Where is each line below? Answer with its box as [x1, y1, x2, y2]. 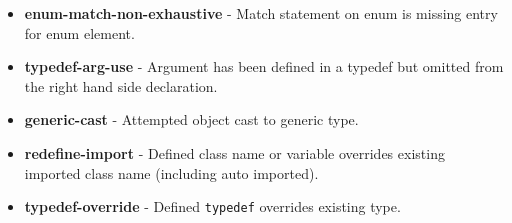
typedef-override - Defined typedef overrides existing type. [24, 196, 401, 217]
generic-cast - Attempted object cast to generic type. [24, 109, 359, 130]
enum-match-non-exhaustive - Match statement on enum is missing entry [24, 3, 498, 23]
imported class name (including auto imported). [24, 162, 319, 183]
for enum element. [24, 22, 135, 43]
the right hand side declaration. [24, 75, 218, 96]
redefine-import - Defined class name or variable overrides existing [24, 142, 445, 163]
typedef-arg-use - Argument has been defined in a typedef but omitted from [24, 56, 504, 77]
